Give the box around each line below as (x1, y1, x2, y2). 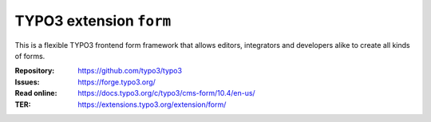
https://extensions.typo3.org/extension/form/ (77, 100, 227, 109)
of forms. (14, 51, 45, 61)
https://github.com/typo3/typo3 (77, 66, 183, 76)
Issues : (14, 77, 40, 87)
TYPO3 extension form (14, 12, 172, 30)
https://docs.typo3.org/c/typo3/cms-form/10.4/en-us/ (77, 89, 255, 98)
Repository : (14, 66, 55, 76)
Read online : (14, 89, 57, 98)
